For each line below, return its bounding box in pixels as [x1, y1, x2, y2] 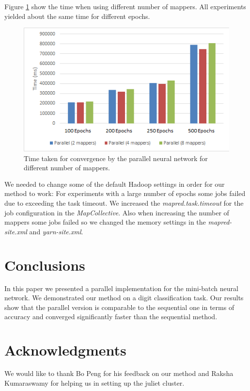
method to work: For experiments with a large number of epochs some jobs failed [4, 188, 246, 198]
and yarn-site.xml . [29, 226, 83, 236]
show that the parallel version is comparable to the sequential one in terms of [4, 302, 234, 312]
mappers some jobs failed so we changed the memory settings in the [4, 217, 206, 227]
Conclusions [4, 255, 85, 275]
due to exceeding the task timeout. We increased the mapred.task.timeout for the [4, 198, 244, 208]
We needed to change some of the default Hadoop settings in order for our [4, 179, 225, 189]
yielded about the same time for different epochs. [4, 11, 150, 21]
